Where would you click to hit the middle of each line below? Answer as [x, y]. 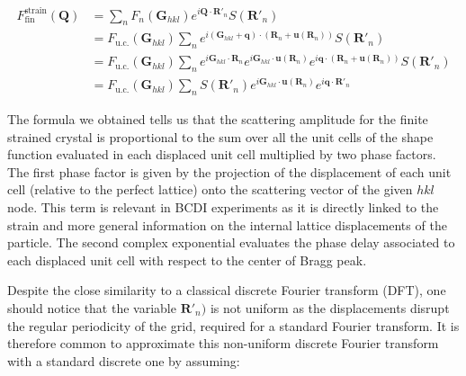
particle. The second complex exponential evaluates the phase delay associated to [231, 242]
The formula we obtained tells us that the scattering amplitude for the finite [218, 119]
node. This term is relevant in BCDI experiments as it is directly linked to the [223, 207]
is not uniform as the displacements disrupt [330, 307]
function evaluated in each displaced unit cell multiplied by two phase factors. [222, 154]
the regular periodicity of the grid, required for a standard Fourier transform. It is [233, 325]
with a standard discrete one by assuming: [124, 360]
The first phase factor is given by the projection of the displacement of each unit [229, 171]
